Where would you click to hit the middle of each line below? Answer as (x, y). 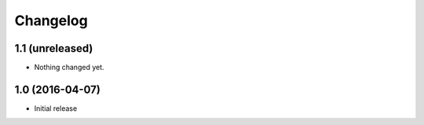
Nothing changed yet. (69, 68)
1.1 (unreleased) (54, 48)
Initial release (56, 108)
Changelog (51, 20)
